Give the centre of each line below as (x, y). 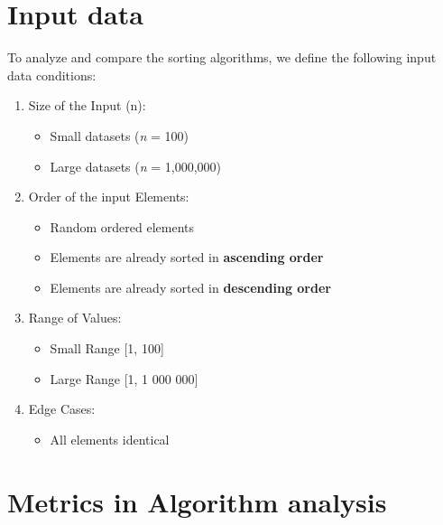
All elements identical (110, 439)
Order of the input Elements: (109, 197)
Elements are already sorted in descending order (190, 287)
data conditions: (52, 75)
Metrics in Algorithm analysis (197, 501)
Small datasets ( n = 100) (120, 135)
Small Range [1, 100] (107, 348)
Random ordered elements (122, 226)
